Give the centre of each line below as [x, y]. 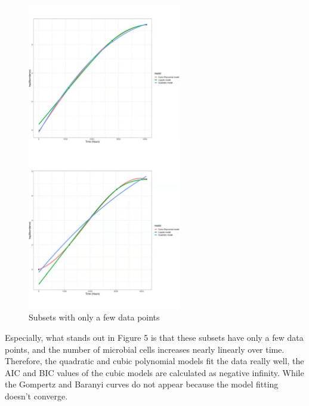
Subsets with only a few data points [94, 317]
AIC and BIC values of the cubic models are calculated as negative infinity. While [154, 372]
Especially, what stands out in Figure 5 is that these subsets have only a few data [154, 337]
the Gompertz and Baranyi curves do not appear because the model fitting [142, 384]
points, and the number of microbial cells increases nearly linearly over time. [145, 349]
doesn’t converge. [36, 396]
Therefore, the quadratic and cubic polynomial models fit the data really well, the [154, 361]
